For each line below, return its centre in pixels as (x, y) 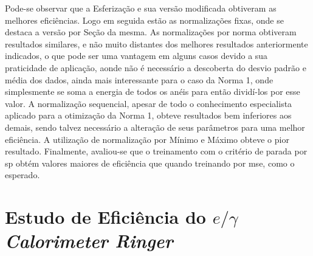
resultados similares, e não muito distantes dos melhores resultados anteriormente (156, 43)
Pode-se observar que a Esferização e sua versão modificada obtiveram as (141, 8)
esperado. (22, 175)
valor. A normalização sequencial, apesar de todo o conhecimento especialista (149, 103)
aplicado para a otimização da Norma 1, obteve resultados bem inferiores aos (148, 115)
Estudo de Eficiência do (105, 217)
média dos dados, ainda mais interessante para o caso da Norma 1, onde (139, 79)
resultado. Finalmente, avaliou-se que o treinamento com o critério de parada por (156, 151)
